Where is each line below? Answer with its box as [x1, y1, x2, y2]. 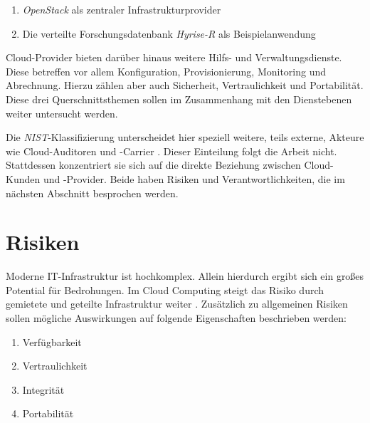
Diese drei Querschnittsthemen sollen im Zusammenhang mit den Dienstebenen [6, 91, 352, 106]
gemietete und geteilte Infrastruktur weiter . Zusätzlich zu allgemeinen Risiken [6, 296, 348, 311]
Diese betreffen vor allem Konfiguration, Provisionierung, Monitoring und [6, 63, 327, 78]
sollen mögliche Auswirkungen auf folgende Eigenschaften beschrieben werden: [6, 310, 347, 325]
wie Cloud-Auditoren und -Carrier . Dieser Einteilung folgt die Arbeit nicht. [6, 143, 337, 158]
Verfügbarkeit [22, 334, 82, 349]
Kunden [6, 171, 41, 186]
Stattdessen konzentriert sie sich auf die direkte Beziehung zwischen [6, 157, 301, 172]
